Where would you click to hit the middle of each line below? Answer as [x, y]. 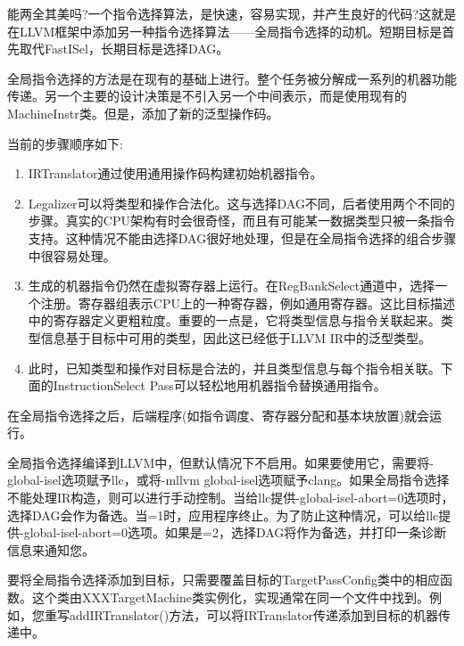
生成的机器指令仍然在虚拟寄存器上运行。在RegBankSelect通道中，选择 [232, 286]
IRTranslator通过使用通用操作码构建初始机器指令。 [175, 173]
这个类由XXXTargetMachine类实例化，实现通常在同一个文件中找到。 [230, 597]
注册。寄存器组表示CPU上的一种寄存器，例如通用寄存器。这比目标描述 [248, 303]
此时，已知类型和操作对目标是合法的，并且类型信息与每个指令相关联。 [234, 368]
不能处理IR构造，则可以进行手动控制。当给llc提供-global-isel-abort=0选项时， [231, 498]
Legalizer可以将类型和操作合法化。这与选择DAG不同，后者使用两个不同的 [241, 203]
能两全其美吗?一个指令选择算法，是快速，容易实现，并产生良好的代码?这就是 [232, 13]
